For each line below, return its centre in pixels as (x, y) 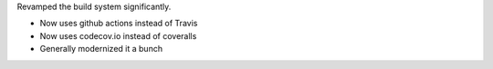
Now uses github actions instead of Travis (119, 24)
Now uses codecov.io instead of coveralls (118, 35)
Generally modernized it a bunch (101, 49)
